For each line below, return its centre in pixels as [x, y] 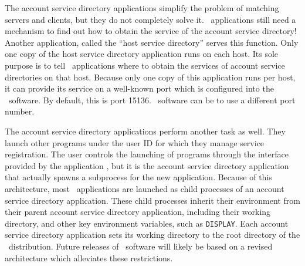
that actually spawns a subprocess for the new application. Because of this [138, 177]
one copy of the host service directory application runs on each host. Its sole [142, 54]
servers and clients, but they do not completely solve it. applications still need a [150, 19]
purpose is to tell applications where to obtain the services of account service [145, 65]
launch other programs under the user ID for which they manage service [135, 142]
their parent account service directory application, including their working [138, 212]
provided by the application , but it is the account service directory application [147, 165]
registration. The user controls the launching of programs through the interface [147, 154]
